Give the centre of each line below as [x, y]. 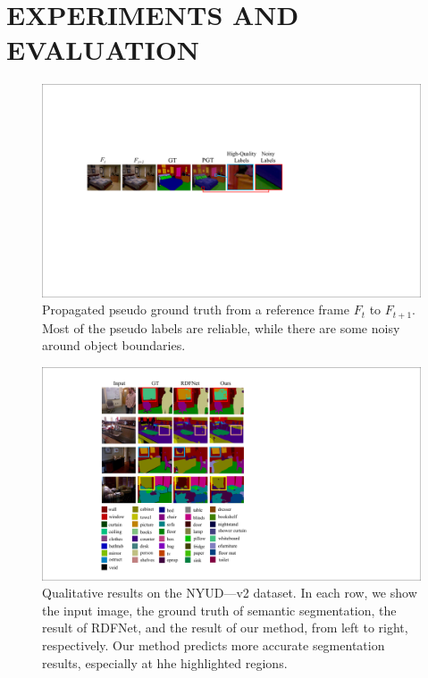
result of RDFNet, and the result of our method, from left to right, [225, 628]
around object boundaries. [114, 345]
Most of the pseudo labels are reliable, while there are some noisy [221, 327]
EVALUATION [103, 50]
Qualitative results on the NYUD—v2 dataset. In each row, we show [230, 593]
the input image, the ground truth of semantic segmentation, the [219, 610]
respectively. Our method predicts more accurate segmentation [214, 645]
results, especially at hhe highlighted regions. [165, 662]
